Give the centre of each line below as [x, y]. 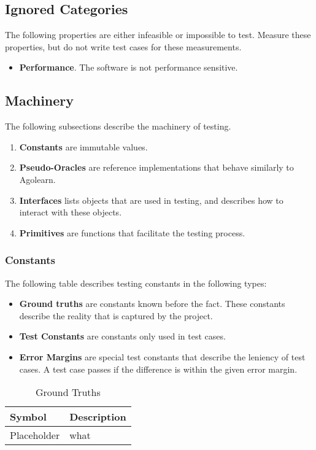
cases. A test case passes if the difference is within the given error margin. [158, 369]
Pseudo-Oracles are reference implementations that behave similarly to [156, 167]
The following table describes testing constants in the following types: [136, 283]
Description [98, 417]
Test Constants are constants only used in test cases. [122, 336]
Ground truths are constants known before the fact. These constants [152, 304]
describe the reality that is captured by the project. [116, 315]
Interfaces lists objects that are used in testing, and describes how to [151, 200]
